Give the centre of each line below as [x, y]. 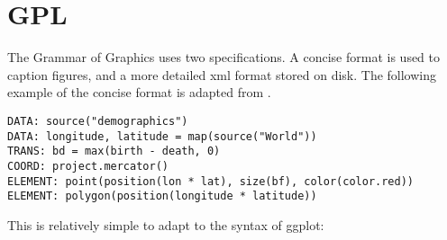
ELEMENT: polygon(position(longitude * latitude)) [162, 196]
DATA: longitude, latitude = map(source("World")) [162, 136]
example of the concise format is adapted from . [139, 92]
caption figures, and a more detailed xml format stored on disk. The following [222, 74]
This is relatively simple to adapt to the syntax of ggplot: [166, 224]
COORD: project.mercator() [88, 166]
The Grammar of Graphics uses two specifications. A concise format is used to [224, 57]
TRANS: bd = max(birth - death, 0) [114, 151]
